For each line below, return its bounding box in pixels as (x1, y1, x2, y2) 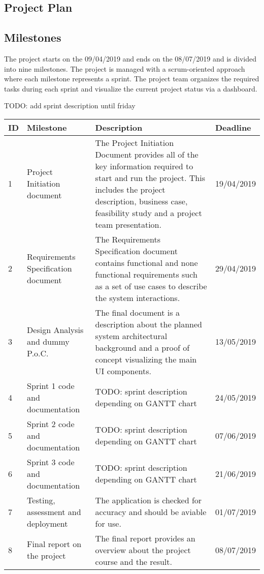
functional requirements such (95, 268, 197, 280)
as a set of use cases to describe (95, 280, 207, 292)
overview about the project (95, 543, 191, 556)
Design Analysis (27, 324, 84, 336)
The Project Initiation (95, 136, 174, 148)
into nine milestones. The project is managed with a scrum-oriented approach (4, 63, 245, 74)
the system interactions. (95, 291, 180, 304)
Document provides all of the (95, 148, 199, 160)
